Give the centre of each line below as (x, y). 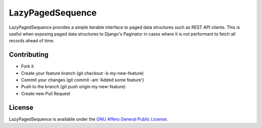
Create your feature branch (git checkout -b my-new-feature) (82, 73)
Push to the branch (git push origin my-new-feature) (73, 87)
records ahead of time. (32, 41)
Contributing (29, 55)
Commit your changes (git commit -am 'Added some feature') (82, 80)
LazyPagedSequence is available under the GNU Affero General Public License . (89, 119)
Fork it (27, 66)
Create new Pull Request (46, 93)
